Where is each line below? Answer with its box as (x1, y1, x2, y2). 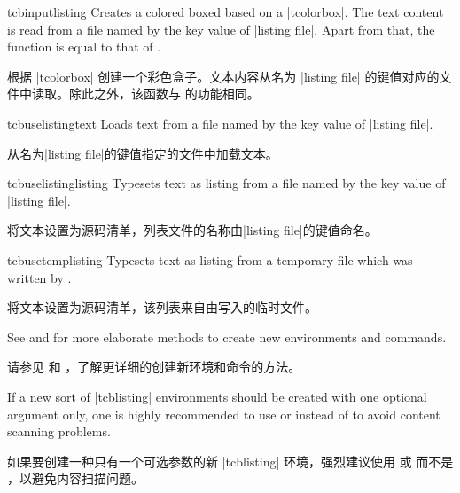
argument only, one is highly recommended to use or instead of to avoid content (7, 404, 441, 423)
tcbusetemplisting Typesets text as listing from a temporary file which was (7, 250, 413, 269)
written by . (7, 268, 72, 286)
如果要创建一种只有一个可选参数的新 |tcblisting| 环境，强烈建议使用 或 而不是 (7, 451, 454, 470)
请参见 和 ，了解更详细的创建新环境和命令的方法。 (7, 357, 301, 376)
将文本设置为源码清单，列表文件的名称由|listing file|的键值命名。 (7, 221, 378, 239)
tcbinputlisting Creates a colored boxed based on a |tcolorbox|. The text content (7, 3, 444, 20)
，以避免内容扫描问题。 (7, 469, 144, 488)
